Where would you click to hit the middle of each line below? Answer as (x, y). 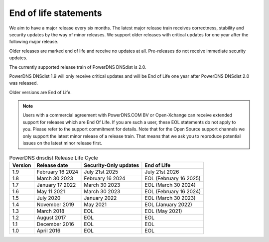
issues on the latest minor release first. (62, 143)
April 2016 (49, 231)
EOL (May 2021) (163, 211)
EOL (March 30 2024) (170, 185)
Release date (52, 165)
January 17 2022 (56, 185)
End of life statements (56, 13)
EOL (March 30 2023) (170, 198)
